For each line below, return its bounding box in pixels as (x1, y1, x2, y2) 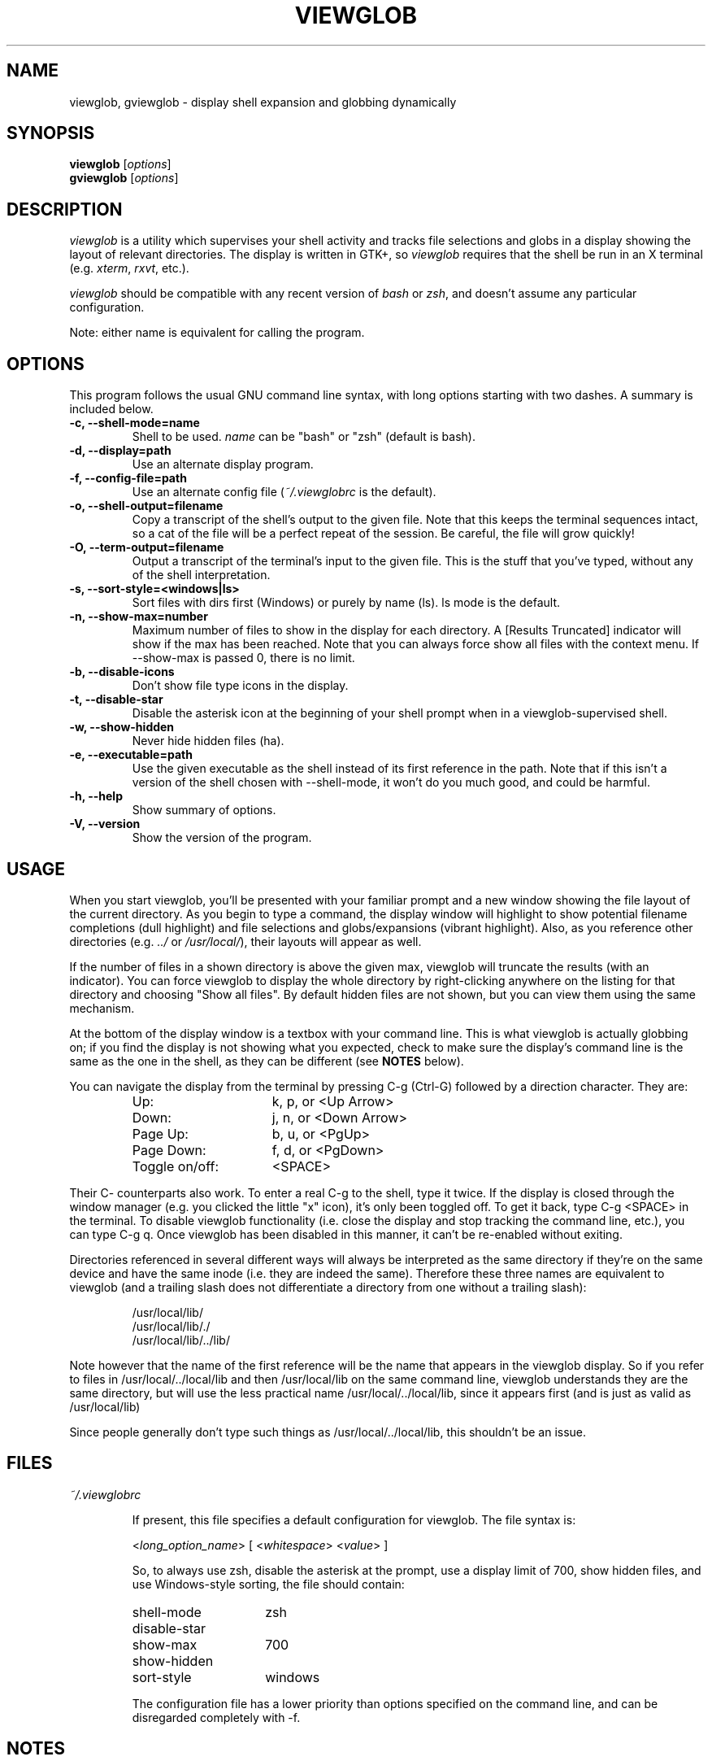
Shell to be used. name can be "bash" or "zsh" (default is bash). (132, 429, 475, 444)
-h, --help (69, 789, 123, 804)
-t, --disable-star (69, 692, 163, 707)
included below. (69, 402, 154, 416)
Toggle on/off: (132, 1157, 219, 1175)
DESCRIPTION (7, 198, 123, 220)
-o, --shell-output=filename (69, 499, 224, 513)
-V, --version (69, 817, 141, 831)
